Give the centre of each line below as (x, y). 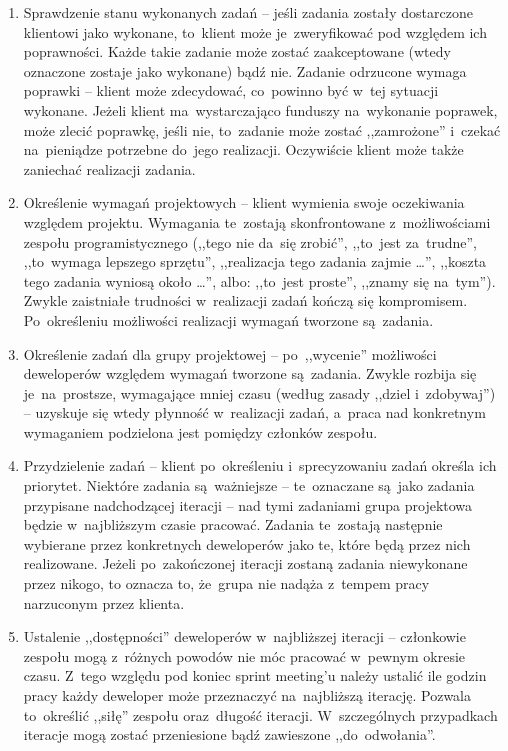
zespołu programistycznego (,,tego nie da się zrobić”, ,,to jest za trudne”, (250, 241)
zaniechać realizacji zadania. (109, 168)
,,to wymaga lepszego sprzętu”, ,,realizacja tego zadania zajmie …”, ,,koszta (255, 261)
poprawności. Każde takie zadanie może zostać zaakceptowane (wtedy (237, 51)
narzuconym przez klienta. (104, 602)
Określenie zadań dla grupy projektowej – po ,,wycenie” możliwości (230, 353)
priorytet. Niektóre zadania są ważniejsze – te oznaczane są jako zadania (249, 485)
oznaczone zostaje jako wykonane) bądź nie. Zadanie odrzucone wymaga (245, 70)
